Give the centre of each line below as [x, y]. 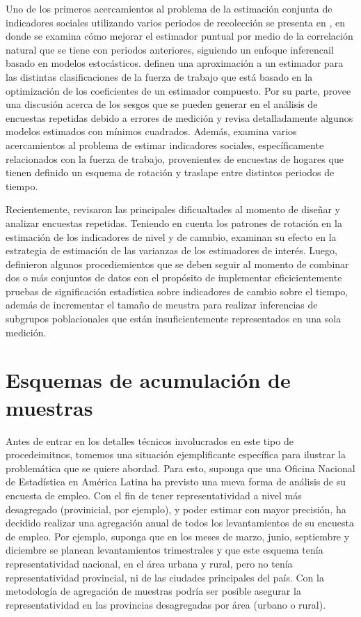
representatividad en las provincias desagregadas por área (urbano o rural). [166, 604]
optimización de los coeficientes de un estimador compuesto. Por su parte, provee [178, 90]
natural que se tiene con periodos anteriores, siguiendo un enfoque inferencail [170, 49]
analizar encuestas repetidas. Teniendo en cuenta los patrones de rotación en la [174, 222]
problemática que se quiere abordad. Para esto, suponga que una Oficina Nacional [180, 468]
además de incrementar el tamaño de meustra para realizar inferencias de [162, 305]
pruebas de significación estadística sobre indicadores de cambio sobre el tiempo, [177, 291]
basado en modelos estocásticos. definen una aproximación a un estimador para [175, 63]
